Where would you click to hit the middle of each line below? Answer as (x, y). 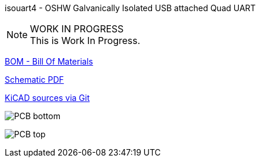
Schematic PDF (34, 80)
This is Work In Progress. (85, 41)
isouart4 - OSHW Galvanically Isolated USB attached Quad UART (130, 8)
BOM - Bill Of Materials (49, 61)
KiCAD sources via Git (47, 98)
